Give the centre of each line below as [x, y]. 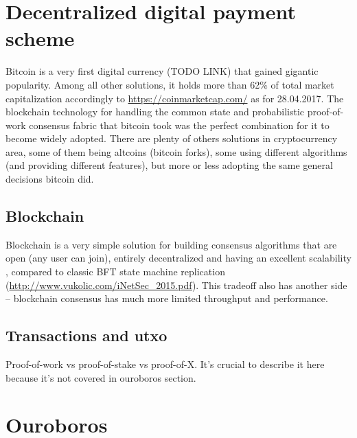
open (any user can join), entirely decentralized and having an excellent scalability [178, 258]
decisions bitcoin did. [50, 179]
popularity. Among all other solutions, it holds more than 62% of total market [170, 84]
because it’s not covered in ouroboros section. [101, 377]
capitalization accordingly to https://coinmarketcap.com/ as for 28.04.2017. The [175, 98]
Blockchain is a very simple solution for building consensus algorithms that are [171, 244]
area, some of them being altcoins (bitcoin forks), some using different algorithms [176, 151]
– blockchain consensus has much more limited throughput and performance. [167, 298]
